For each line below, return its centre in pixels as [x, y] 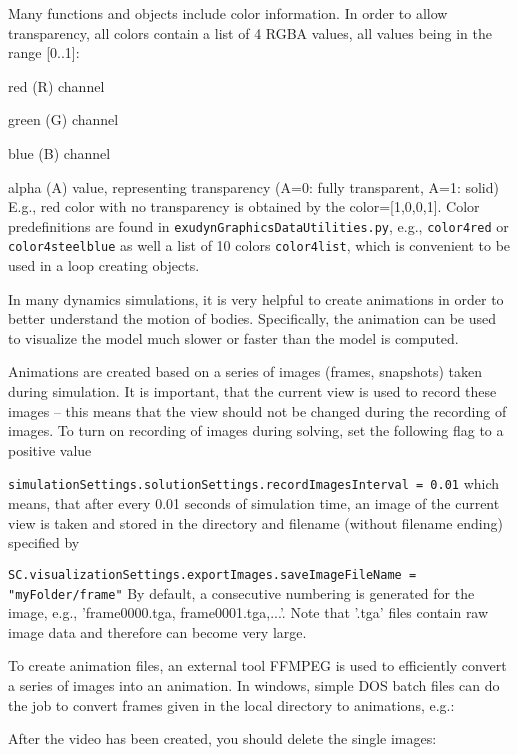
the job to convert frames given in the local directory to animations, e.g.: [231, 704]
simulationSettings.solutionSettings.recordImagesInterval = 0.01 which [254, 483]
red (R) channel [56, 85]
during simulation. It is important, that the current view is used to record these [252, 391]
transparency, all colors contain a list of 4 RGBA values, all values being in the [250, 32]
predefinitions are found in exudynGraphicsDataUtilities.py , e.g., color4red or [258, 225]
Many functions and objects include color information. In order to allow [228, 13]
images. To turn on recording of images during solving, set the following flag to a [256, 430]
